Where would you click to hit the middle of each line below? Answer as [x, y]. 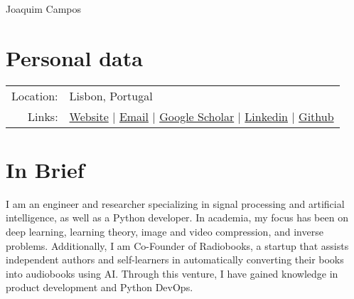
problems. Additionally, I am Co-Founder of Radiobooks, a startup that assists [177, 245]
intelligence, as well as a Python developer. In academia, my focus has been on [177, 217]
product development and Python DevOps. [100, 287]
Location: [35, 95]
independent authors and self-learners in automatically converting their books [175, 259]
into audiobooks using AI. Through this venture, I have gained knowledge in [172, 273]
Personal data [74, 57]
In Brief [45, 169]
